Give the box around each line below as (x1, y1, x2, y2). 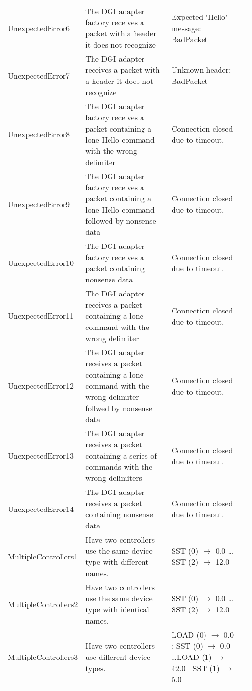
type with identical (85, 604, 149, 615)
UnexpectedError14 (8, 503, 74, 514)
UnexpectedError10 (8, 257, 74, 268)
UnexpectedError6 (8, 22, 70, 33)
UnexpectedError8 (8, 128, 70, 140)
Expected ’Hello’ (172, 11, 228, 22)
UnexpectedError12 (8, 380, 74, 391)
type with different (85, 556, 149, 567)
